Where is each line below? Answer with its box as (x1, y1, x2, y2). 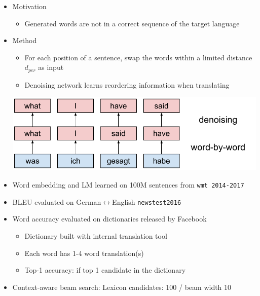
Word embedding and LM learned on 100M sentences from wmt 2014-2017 (12, 179, 244, 190)
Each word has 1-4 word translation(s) (24, 247, 144, 258)
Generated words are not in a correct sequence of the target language (24, 18, 240, 28)
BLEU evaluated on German (12, 196, 101, 207)
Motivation (12, 1, 47, 11)
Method (12, 35, 37, 46)
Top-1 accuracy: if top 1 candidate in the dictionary (24, 265, 186, 275)
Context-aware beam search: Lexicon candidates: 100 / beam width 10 (12, 281, 232, 292)
